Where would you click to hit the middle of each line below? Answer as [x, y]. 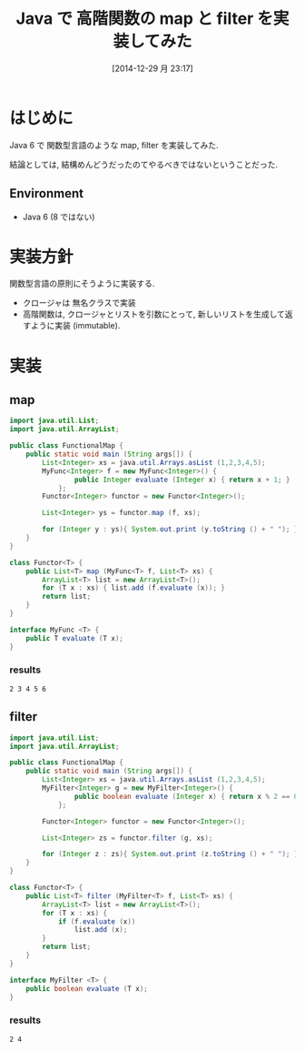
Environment [47, 193]
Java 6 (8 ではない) [59, 217]
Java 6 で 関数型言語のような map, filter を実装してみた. [114, 145]
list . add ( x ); [101, 930]
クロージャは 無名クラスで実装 [79, 303]
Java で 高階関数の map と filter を [145, 19]
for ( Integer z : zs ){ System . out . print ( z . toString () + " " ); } [170, 854]
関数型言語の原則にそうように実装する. [82, 284]
